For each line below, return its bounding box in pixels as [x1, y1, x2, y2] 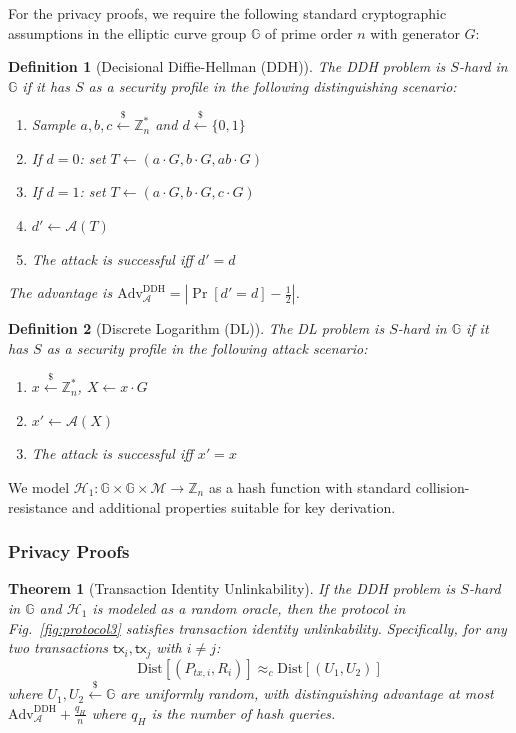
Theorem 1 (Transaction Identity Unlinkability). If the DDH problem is [8, 578, 456, 599]
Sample [31, 114, 76, 135]
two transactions [8, 637, 108, 658]
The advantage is [8, 282, 113, 303]
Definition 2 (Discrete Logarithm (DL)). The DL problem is [8, 318, 385, 339]
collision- [415, 476, 470, 497]
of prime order [264, 22, 353, 43]
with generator [370, 22, 460, 43]
